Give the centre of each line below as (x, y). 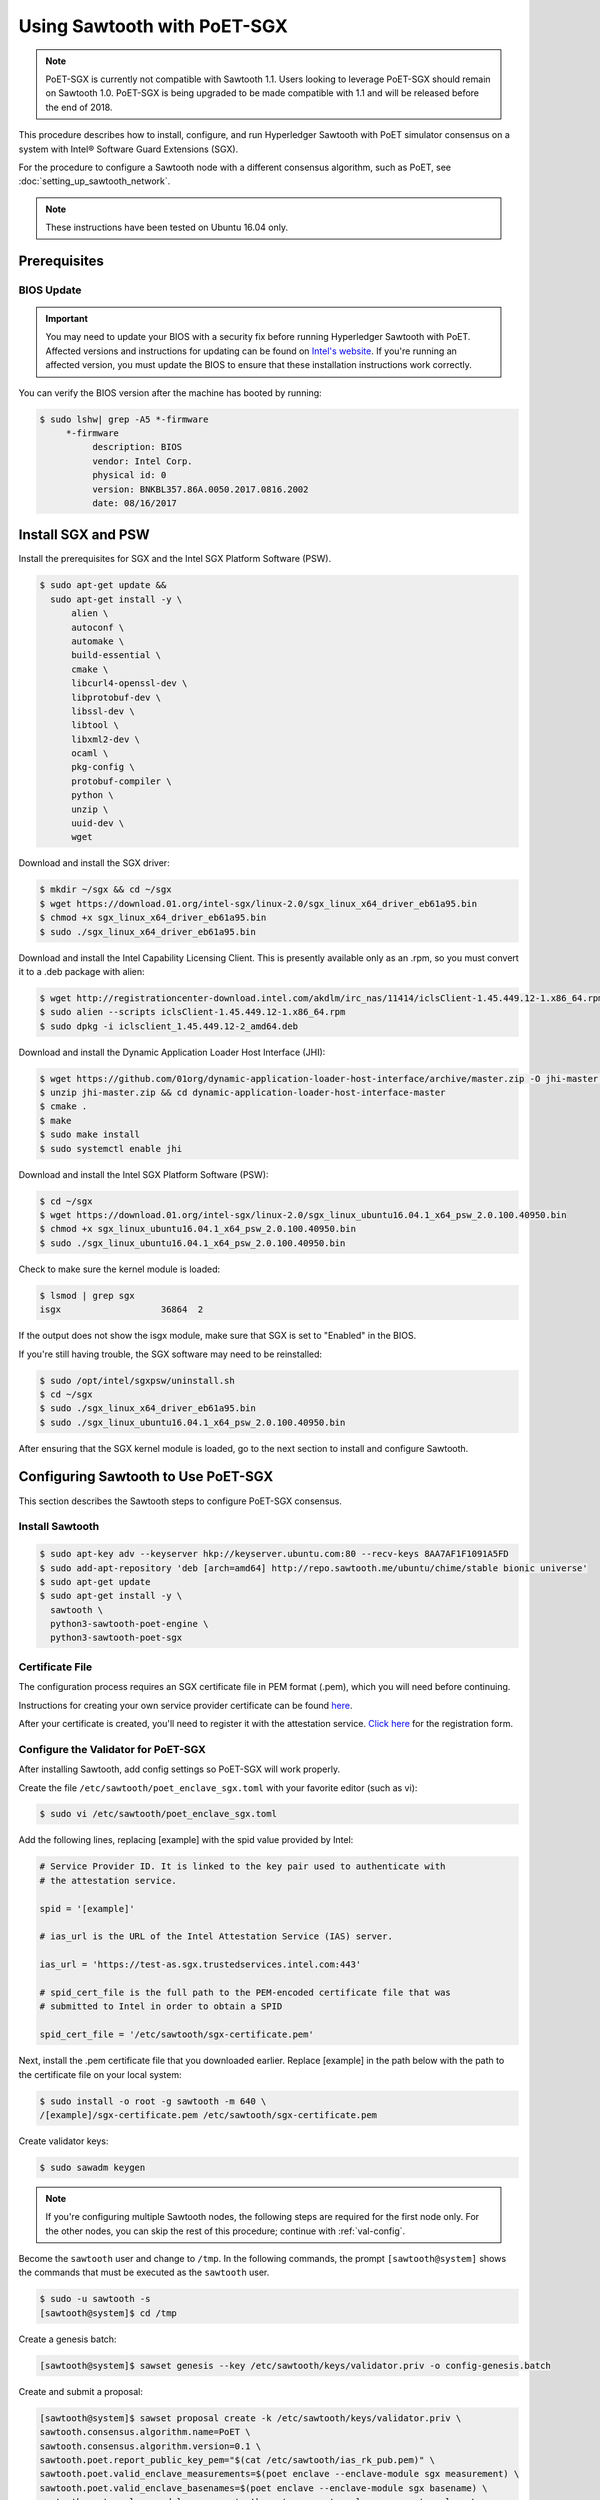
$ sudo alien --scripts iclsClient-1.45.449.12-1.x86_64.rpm (192, 1012)
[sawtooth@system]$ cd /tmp (108, 2313)
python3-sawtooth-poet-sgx (116, 1638)
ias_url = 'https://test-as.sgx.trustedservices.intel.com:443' (200, 1964)
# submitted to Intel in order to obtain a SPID (161, 2006)
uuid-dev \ (98, 823)
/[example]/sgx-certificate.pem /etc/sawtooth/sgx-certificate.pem (208, 2114)
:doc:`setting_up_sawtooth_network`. (94, 181)
